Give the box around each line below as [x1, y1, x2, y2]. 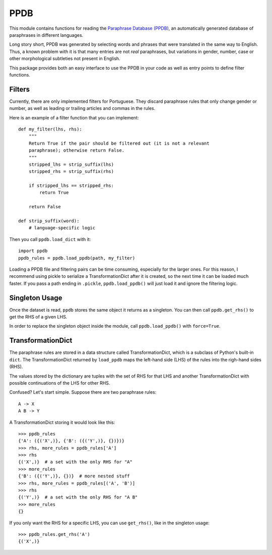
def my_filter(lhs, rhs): [18, 126, 83, 132]
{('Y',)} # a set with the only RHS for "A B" [18, 495, 138, 500]
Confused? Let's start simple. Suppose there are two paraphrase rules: [9, 389, 157, 395]
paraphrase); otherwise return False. [28, 148, 125, 153]
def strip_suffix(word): [18, 218, 80, 224]
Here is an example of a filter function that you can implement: [9, 114, 139, 120]
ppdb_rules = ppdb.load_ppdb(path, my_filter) [18, 255, 135, 261]
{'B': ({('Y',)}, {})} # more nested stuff [18, 473, 130, 479]
